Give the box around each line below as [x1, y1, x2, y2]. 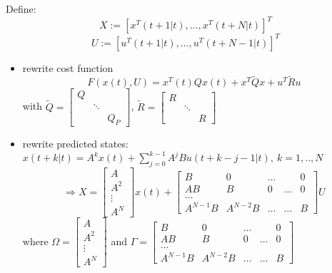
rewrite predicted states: [22, 136, 129, 151]
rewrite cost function [22, 60, 114, 75]
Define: [6, 1, 36, 16]
